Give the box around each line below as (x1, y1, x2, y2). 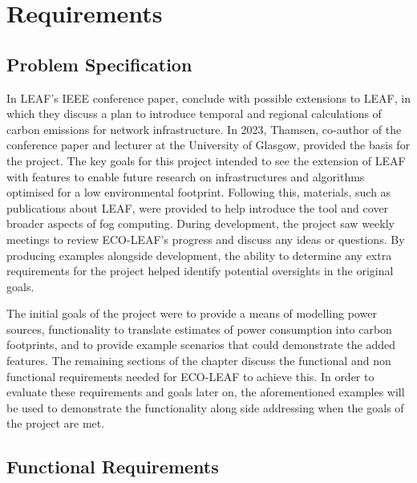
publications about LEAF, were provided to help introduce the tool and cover (6, 199, 389, 216)
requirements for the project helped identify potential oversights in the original (6, 262, 394, 279)
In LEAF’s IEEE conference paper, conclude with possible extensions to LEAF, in (6, 89, 411, 106)
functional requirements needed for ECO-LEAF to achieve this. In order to (6, 367, 374, 384)
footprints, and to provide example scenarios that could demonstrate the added (6, 336, 396, 353)
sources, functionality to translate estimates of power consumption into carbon (6, 320, 392, 337)
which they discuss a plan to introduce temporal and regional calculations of (6, 105, 382, 122)
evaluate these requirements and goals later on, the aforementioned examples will (6, 384, 405, 400)
